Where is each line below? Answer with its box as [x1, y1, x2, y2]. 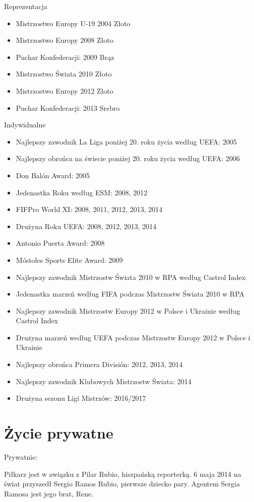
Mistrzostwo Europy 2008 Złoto [16, 35, 113, 45]
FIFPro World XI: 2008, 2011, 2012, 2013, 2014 [16, 204, 163, 214]
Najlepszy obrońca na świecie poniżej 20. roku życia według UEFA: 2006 [16, 153, 240, 164]
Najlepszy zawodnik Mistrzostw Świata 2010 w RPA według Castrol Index [16, 271, 246, 282]
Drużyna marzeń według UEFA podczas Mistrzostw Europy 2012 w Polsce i [16, 332, 250, 342]
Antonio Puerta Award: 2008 [16, 238, 105, 248]
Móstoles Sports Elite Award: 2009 [16, 254, 123, 265]
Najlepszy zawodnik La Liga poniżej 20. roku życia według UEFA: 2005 [16, 136, 237, 147]
